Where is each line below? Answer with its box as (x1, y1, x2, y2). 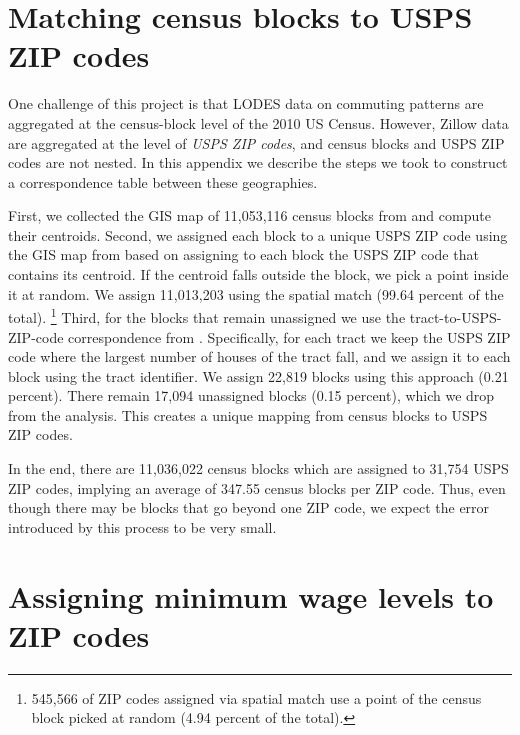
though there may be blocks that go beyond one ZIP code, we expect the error (8, 497, 490, 518)
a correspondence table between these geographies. (8, 171, 318, 192)
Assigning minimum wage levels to (8, 575, 494, 616)
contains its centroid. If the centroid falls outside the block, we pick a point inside (8, 264, 509, 285)
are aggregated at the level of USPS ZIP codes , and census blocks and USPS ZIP (8, 132, 505, 153)
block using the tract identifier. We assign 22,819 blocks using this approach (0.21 (8, 365, 509, 386)
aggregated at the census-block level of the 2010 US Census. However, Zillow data (8, 112, 509, 133)
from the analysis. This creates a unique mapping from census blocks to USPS (8, 404, 488, 425)
